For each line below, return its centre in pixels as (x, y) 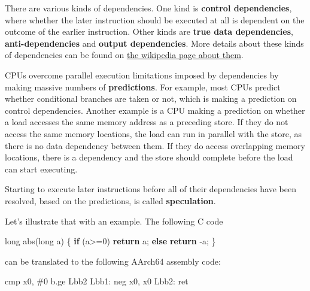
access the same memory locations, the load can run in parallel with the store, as (154, 133)
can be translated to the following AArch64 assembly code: (113, 261)
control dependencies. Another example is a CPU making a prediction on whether (155, 110)
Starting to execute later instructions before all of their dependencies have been (151, 189)
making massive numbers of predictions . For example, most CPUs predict (143, 87)
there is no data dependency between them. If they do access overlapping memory (155, 145)
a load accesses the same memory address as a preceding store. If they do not (147, 122)
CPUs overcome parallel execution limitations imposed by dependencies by (142, 75)
